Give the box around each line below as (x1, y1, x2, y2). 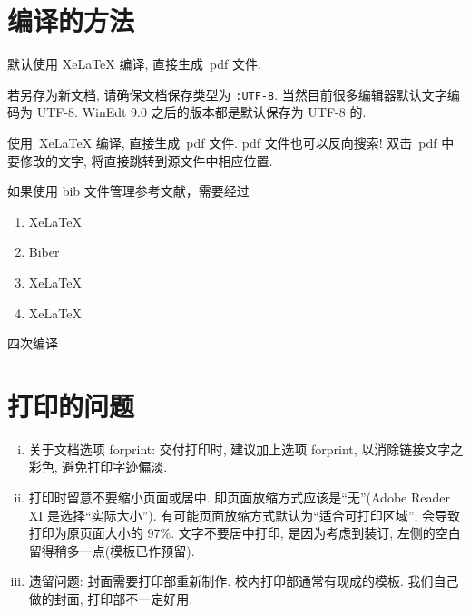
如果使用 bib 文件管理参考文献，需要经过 (7, 181, 250, 200)
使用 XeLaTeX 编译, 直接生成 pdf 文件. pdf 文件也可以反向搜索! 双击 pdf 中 (7, 132, 455, 151)
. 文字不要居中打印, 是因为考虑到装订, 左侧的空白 (171, 523, 461, 542)
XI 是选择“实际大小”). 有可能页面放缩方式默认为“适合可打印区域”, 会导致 (28, 505, 460, 524)
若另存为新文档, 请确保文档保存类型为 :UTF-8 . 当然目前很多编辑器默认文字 (7, 84, 447, 103)
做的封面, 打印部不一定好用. (28, 590, 193, 608)
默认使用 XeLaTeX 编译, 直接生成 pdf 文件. (7, 54, 261, 73)
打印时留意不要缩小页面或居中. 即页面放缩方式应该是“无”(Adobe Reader (28, 488, 450, 507)
